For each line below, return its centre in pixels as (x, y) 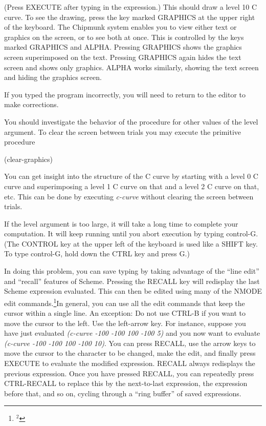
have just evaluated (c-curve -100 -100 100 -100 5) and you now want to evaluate (132, 333)
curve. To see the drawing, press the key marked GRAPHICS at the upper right (130, 17)
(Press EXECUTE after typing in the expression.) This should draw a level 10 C (131, 7)
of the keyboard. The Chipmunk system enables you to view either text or (120, 27)
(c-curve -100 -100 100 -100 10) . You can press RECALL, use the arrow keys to (130, 343)
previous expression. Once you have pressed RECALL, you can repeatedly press (129, 373)
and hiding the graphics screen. (53, 77)
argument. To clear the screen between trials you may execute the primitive (123, 131)
